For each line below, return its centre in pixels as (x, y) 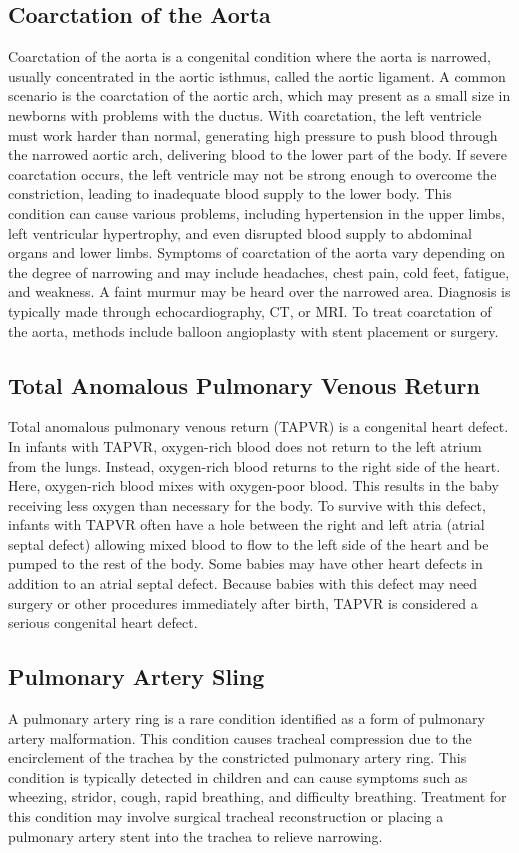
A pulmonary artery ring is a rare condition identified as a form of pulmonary (246, 718)
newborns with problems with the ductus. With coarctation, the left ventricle (245, 114)
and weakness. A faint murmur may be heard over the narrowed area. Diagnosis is (259, 291)
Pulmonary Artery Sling (136, 676)
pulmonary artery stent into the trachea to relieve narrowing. (195, 835)
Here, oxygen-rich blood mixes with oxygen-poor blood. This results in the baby (253, 485)
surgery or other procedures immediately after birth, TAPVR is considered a (243, 602)
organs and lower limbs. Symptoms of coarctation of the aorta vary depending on (257, 252)
